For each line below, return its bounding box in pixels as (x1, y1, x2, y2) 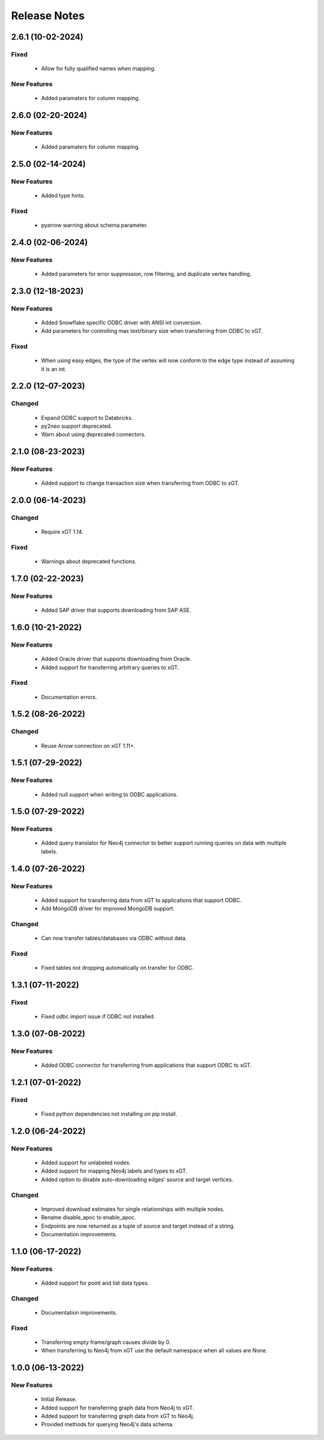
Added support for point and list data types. (41, 1279, 149, 1286)
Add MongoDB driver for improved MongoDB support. (41, 905, 175, 912)
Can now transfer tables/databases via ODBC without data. (41, 934, 187, 942)
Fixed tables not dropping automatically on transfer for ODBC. (41, 964, 194, 972)
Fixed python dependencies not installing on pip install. (41, 1110, 178, 1118)
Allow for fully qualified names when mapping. (41, 65, 156, 72)
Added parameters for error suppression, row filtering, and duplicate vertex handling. (41, 270, 252, 277)
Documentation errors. (41, 693, 97, 701)
